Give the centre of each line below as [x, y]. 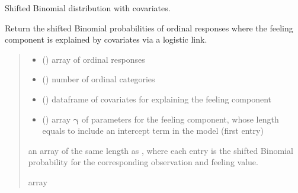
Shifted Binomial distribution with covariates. [88, 8]
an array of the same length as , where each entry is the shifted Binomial [161, 150]
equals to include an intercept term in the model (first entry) [153, 131]
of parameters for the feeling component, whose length [180, 119]
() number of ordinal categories [99, 79]
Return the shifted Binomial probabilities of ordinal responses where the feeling [149, 28]
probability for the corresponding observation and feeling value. [143, 162]
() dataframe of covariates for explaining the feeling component [157, 99]
